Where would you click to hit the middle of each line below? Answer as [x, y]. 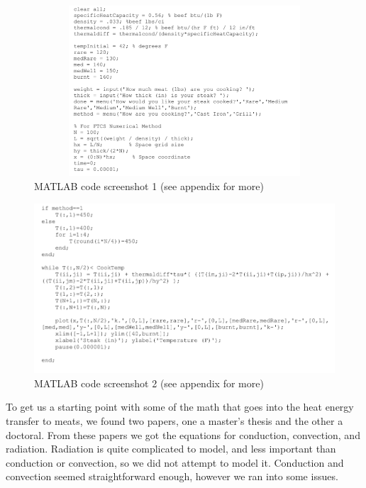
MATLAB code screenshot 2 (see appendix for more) [149, 383]
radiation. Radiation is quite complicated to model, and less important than [171, 449]
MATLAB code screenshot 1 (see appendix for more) [149, 185]
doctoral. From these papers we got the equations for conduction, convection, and [183, 434]
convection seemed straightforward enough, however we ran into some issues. [172, 476]
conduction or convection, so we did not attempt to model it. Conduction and [175, 462]
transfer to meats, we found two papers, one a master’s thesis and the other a [174, 420]
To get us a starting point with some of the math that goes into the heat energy [180, 407]
